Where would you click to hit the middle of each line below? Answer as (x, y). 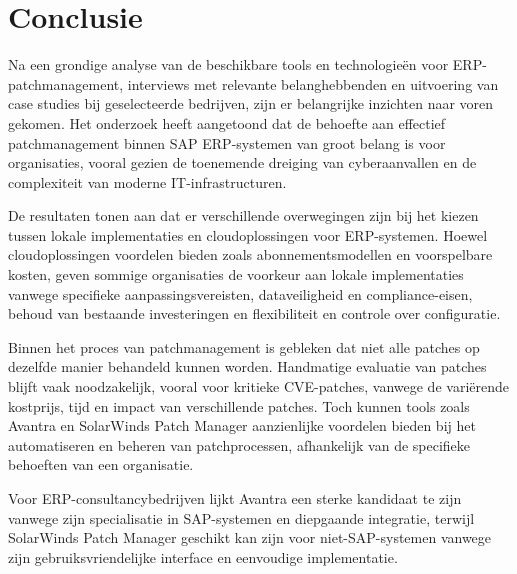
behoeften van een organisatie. (101, 464)
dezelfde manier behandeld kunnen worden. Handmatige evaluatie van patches (247, 366)
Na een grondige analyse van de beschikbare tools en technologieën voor (228, 64)
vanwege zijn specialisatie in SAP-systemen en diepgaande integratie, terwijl (241, 517)
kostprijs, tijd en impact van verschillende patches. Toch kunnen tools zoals (239, 405)
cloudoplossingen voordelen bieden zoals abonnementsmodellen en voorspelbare (250, 254)
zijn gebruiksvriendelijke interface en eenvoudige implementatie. (203, 556)
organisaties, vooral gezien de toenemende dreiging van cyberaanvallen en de (242, 162)
